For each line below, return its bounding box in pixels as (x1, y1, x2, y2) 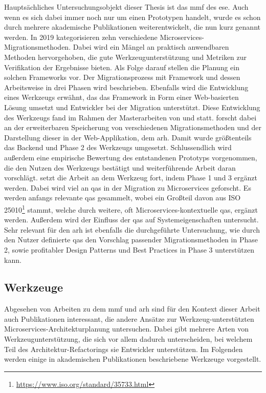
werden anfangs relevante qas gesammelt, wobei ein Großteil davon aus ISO (4, 192, 241, 203)
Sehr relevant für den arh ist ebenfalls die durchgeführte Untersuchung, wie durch (4, 224, 260, 235)
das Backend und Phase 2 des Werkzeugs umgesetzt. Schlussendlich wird (4, 142, 232, 153)
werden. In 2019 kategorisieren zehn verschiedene (4, 31, 158, 42)
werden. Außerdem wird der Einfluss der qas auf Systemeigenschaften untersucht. (4, 214, 259, 225)
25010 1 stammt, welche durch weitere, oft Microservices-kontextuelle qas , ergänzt (4, 202, 258, 215)
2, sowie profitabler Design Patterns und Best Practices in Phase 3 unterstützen (4, 244, 254, 255)
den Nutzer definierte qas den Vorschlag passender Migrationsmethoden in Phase (4, 234, 258, 245)
